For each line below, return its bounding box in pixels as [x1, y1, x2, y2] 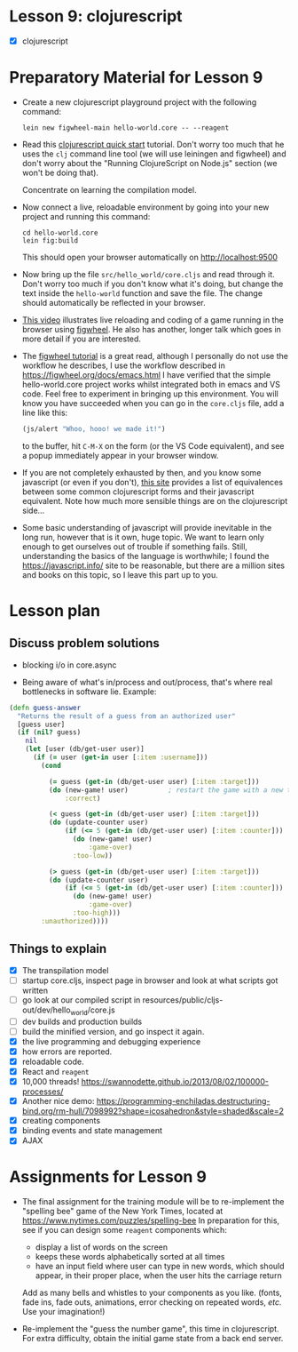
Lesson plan [9, 601, 101, 620]
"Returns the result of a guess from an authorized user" [17, 711, 237, 721]
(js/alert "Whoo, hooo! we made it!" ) [21, 424, 166, 433]
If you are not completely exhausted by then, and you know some [21, 467, 262, 477]
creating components [21, 1116, 100, 1126]
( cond [41, 761, 62, 770]
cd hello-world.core [21, 228, 98, 237]
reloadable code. [21, 1056, 84, 1067]
